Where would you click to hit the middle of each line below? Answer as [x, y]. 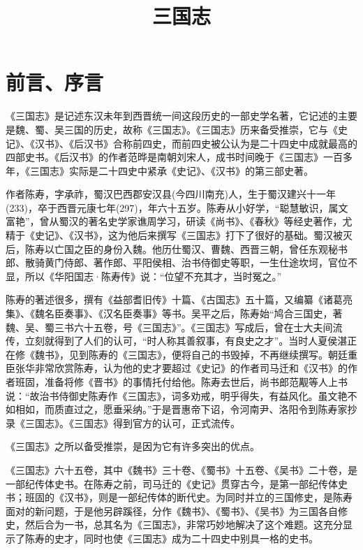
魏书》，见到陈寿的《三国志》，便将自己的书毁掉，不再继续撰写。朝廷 [191, 354]
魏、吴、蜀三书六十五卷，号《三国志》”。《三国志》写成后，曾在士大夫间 [169, 327]
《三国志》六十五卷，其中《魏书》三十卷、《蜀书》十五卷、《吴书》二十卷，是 [181, 469]
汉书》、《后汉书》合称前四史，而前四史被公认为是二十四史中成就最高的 [196, 143]
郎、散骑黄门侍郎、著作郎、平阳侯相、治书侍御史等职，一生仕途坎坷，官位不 [181, 262]
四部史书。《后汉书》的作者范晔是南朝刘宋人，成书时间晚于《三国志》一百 [174, 157]
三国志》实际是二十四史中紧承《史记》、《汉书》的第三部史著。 [171, 170]
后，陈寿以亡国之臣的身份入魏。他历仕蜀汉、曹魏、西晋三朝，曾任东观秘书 [177, 248]
